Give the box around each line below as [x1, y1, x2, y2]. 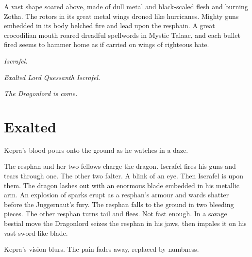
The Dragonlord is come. [4, 88, 78, 98]
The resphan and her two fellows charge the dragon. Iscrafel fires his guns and [4, 161, 236, 171]
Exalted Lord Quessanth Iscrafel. [4, 72, 101, 82]
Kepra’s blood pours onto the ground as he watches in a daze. [4, 145, 188, 155]
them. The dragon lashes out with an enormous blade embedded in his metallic [4, 180, 239, 190]
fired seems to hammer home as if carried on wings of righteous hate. [4, 39, 209, 49]
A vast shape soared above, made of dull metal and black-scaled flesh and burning [4, 1, 248, 11]
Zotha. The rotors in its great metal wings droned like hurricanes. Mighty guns [4, 11, 239, 21]
